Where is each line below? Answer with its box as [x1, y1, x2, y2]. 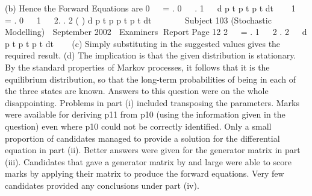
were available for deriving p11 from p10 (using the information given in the [5, 108, 285, 121]
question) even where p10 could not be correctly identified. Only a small [5, 119, 272, 132]
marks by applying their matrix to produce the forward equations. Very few [5, 167, 284, 180]
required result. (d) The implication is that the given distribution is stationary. [5, 49, 296, 62]
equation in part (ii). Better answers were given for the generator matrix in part [5, 144, 301, 156]
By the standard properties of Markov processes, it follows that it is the [5, 60, 270, 73]
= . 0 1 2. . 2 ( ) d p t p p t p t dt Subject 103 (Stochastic [5, 13, 272, 26]
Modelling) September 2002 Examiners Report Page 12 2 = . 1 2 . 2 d [5, 25, 307, 38]
